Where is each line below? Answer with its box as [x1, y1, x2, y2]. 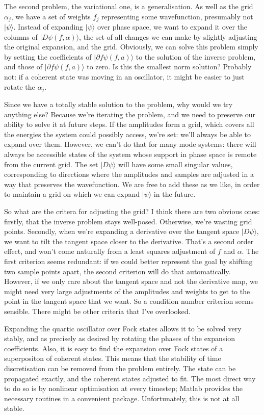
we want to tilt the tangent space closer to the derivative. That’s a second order [4, 236, 254, 246]
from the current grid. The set [4, 159, 98, 169]
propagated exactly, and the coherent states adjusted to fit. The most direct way [4, 373, 256, 383]
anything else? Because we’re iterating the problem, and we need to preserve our [4, 109, 255, 119]
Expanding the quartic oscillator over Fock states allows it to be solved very [4, 323, 242, 333]
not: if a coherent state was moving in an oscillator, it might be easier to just [4, 71, 245, 82]
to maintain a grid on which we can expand [4, 189, 140, 199]
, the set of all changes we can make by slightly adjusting [79, 31, 257, 42]
